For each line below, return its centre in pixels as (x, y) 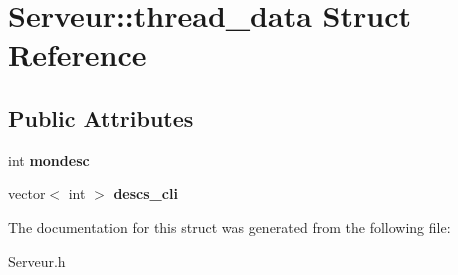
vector (27, 193)
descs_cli (145, 193)
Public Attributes (101, 117)
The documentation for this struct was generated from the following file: (229, 226)
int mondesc (49, 159)
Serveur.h (37, 260)
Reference (77, 54)
